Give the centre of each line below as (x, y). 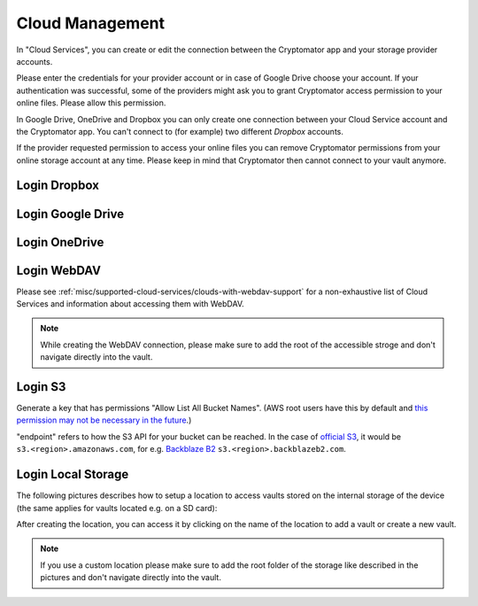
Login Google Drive (70, 214)
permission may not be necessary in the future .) (104, 420)
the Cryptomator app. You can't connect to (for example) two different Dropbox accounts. (180, 131)
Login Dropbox (58, 186)
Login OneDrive (60, 242)
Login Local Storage (73, 474)
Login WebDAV (59, 270)
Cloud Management (91, 23)
